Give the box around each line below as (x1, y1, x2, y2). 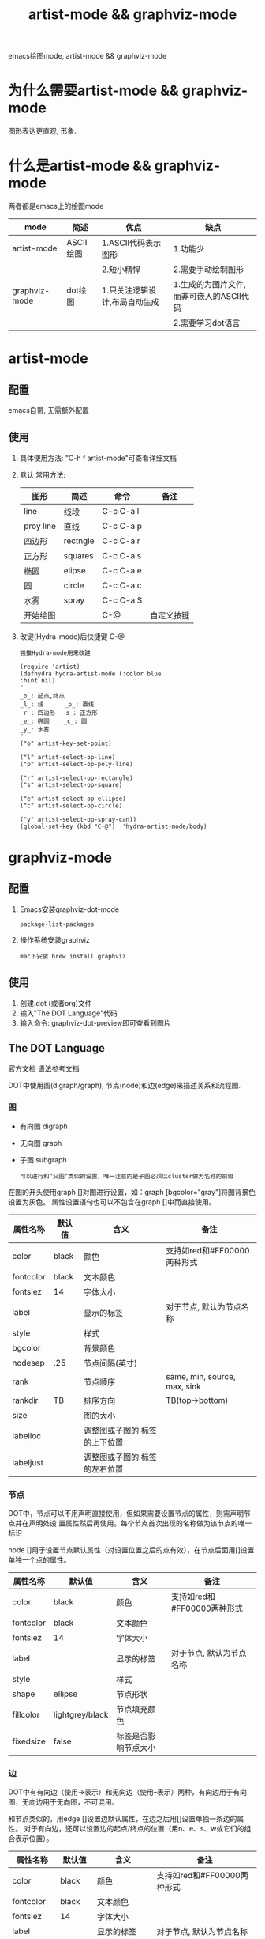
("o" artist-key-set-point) (19, 739, 112, 747)
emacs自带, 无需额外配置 (8, 406, 89, 415)
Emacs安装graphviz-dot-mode (19, 904, 120, 914)
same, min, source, (165, 1370, 237, 1381)
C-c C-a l (102, 505, 140, 516)
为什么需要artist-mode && (8, 81, 179, 100)
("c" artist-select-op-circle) (19, 801, 123, 810)
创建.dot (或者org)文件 (19, 998, 92, 1007)
